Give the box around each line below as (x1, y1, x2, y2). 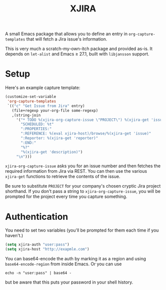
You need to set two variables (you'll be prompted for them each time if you (5, 227, 159, 233)
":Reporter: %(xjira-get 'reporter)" (20, 136, 98, 141)
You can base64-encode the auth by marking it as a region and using (5, 256, 146, 262)
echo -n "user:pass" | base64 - (5, 271, 72, 276)
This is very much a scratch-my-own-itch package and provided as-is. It (5, 46, 153, 52)
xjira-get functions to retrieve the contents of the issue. (5, 174, 121, 180)
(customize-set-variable (5, 95, 56, 99)
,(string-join (11, 112, 41, 118)
